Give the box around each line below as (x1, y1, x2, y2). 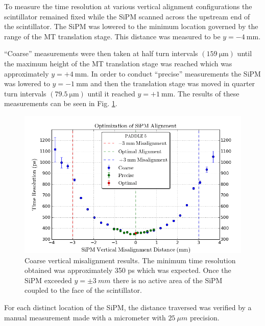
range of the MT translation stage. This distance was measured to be (4, 31, 221, 41)
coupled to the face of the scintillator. (25, 285, 142, 295)
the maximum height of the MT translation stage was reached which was (4, 58, 232, 68)
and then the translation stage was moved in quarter (90, 78, 255, 89)
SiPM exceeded (25, 274, 72, 285)
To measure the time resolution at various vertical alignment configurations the (4, 1, 252, 11)
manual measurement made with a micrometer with (4, 312, 166, 322)
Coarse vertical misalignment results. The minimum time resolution (25, 255, 236, 265)
